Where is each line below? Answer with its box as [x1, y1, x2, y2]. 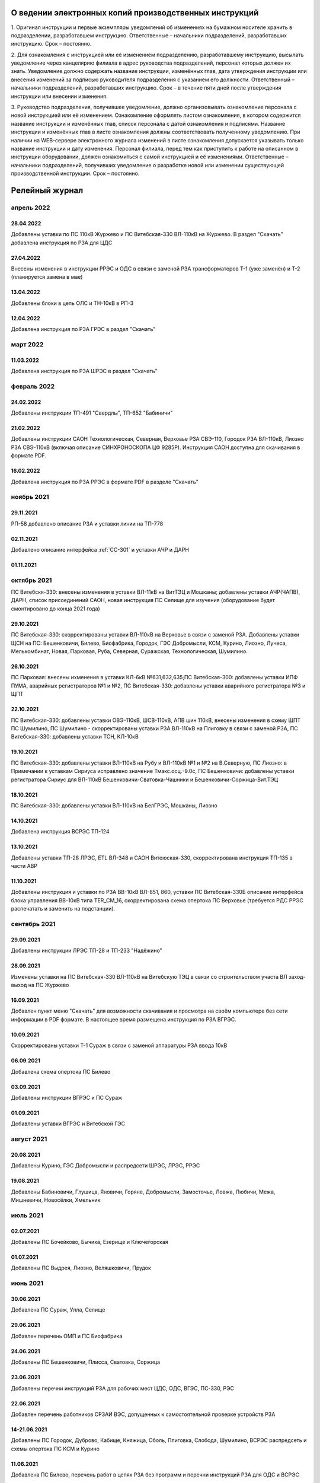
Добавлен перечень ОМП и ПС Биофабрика [11, 1332, 123, 1339]
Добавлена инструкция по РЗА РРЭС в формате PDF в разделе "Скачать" [11, 478, 199, 485]
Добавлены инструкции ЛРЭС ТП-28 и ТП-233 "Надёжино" [11, 947, 162, 954]
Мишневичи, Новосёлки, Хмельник [11, 1196, 101, 1204]
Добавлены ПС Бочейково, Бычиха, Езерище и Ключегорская [11, 1239, 168, 1245]
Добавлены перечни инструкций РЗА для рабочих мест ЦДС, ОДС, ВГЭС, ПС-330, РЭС [11, 1385, 234, 1392]
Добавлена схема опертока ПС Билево [11, 1068, 111, 1075]
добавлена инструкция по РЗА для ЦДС [11, 239, 113, 246]
